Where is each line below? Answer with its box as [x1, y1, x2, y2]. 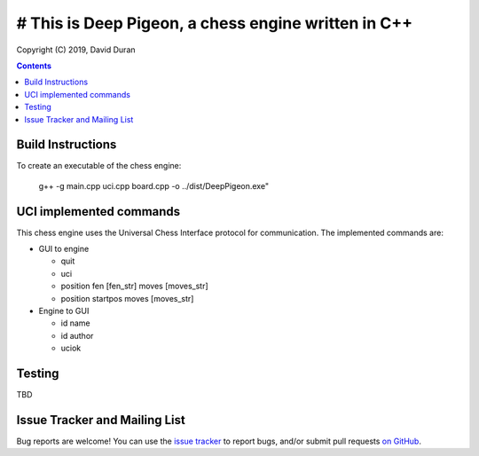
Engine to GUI [38, 306, 90, 317]
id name [60, 318, 90, 328]
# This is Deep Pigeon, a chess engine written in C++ [16, 13, 412, 33]
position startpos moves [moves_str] [60, 293, 194, 303]
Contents [16, 60, 52, 71]
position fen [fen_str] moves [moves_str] [60, 280, 208, 292]
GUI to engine [38, 244, 90, 255]
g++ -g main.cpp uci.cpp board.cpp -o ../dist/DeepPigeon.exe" [38, 180, 270, 191]
